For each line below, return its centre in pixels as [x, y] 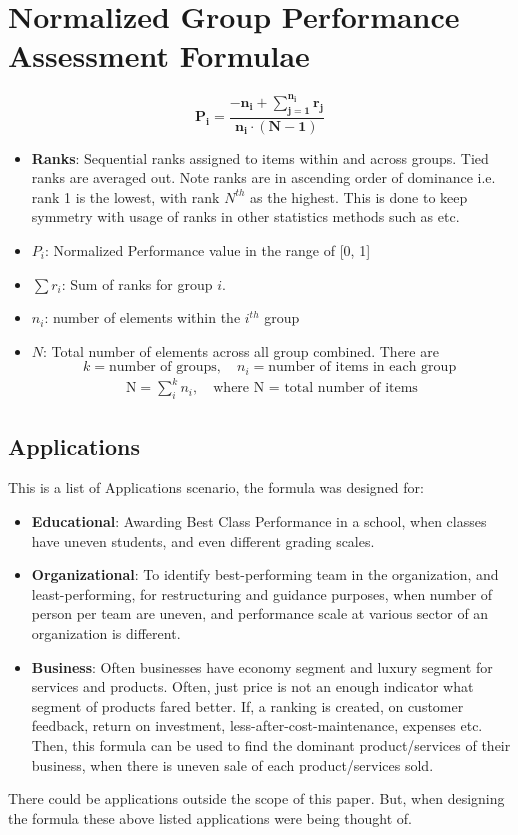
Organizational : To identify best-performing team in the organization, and [265, 574]
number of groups [162, 367]
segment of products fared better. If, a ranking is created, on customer [247, 705]
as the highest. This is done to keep [359, 196]
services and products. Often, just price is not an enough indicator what [252, 686]
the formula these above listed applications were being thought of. [210, 817]
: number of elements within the [142, 317]
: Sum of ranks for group [137, 283]
